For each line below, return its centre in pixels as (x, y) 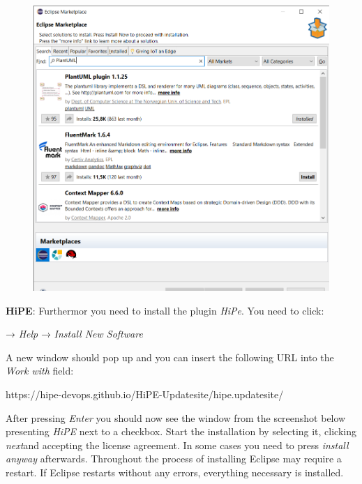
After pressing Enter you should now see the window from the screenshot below (176, 417)
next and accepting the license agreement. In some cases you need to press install (177, 445)
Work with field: (40, 371)
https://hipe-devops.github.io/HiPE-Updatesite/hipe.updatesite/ (145, 394)
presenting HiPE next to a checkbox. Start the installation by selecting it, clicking (181, 431)
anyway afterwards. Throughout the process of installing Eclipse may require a (174, 459)
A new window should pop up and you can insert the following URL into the (170, 357)
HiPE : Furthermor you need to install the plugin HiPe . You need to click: (165, 310)
